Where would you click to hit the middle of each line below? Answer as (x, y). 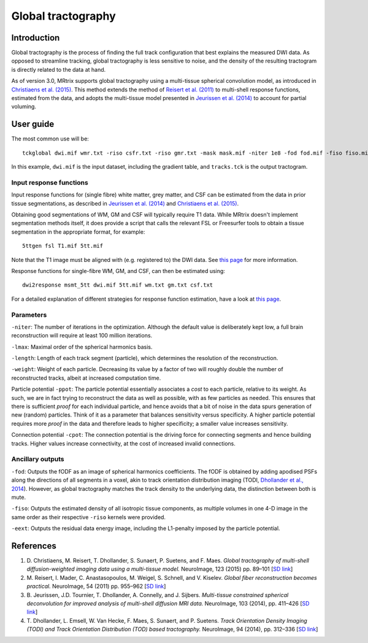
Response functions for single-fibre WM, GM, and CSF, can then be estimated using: (118, 271)
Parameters (29, 315)
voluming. (24, 107)
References (34, 546)
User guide (33, 124)
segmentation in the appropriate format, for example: (78, 232)
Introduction (36, 38)
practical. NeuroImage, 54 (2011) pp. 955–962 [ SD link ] (96, 587)
